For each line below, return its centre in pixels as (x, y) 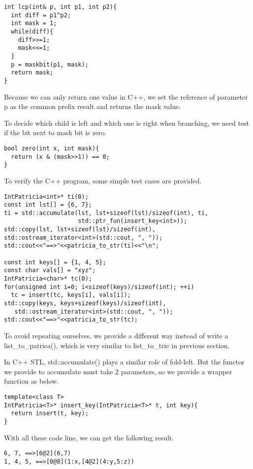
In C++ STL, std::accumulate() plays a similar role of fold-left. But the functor (124, 362)
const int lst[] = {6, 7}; (48, 205)
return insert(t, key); (50, 414)
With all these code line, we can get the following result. (89, 437)
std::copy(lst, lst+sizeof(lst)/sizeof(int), (80, 230)
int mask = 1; (34, 23)
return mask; (32, 73)
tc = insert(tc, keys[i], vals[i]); (71, 295)
